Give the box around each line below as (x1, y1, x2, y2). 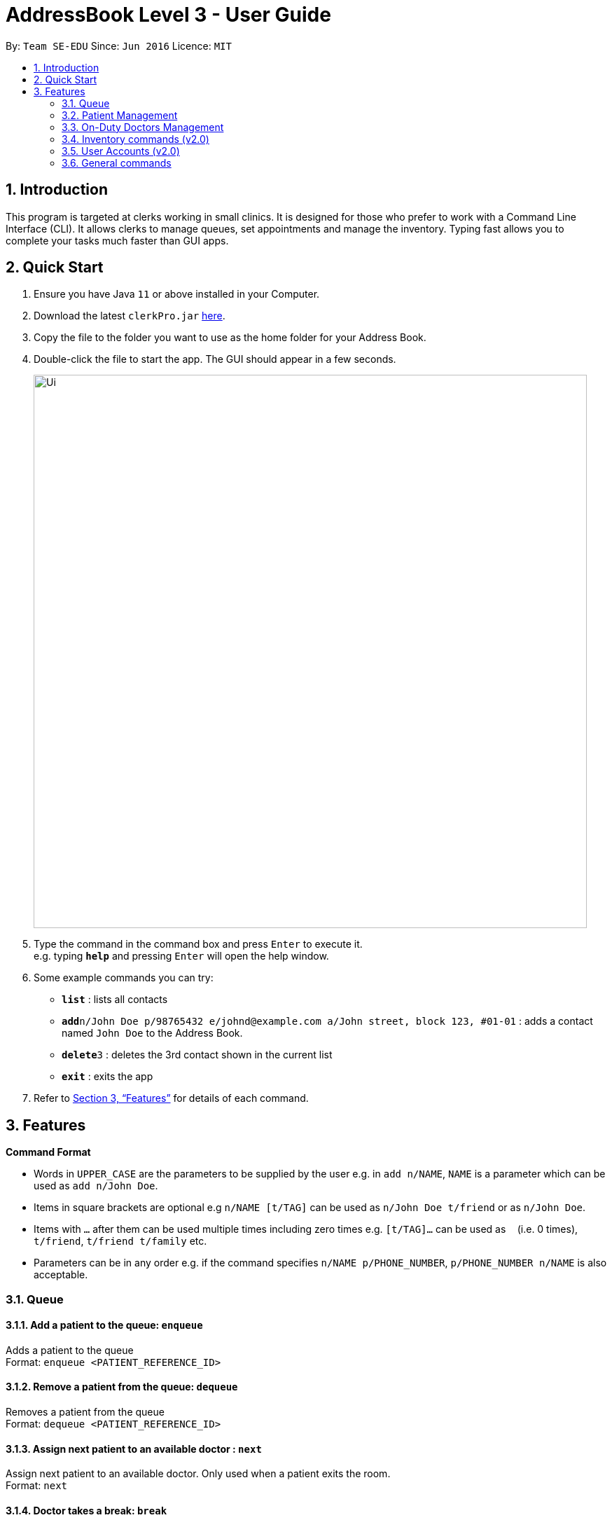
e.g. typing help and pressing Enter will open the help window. (34, 950, 329, 962)
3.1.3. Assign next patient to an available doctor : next (6, 1442, 262, 1455)
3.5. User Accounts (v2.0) (62, 144, 180, 157)
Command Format (6, 1146, 91, 1159)
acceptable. (34, 1269, 88, 1281)
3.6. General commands (62, 156, 172, 169)
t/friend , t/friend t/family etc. (34, 1235, 207, 1248)
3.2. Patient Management (62, 109, 178, 121)
